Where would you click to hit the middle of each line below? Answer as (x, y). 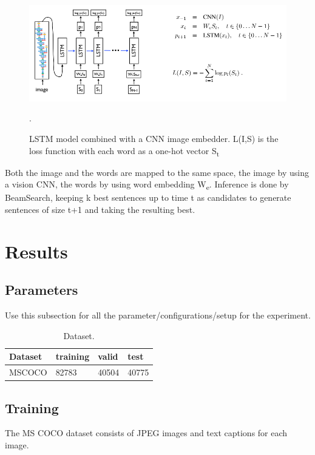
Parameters (42, 290)
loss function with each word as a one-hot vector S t (124, 151)
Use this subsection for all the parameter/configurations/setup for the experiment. (158, 315)
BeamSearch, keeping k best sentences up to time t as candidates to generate (148, 197)
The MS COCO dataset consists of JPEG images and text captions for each (146, 433)
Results (36, 251)
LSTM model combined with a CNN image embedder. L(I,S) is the (154, 138)
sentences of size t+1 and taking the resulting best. (100, 209)
